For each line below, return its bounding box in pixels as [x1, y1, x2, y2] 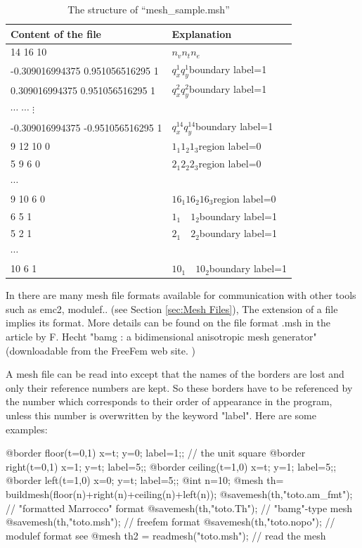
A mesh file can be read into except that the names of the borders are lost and [6, 367, 344, 381]
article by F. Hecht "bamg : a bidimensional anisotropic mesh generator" [6, 329, 317, 344]
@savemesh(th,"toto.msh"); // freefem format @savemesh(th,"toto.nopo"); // [6, 514, 335, 529]
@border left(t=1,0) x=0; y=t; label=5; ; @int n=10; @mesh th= [6, 473, 284, 488]
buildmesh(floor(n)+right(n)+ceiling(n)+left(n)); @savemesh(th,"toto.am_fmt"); [6, 486, 353, 501]
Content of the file [11, 26, 101, 41]
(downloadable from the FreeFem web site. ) [6, 343, 196, 357]
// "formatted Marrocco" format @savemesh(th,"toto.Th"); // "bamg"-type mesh [6, 500, 353, 515]
